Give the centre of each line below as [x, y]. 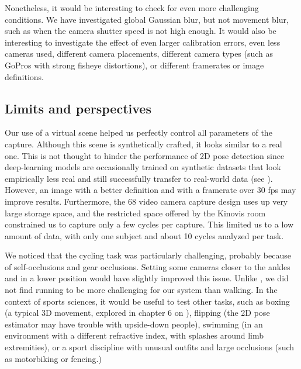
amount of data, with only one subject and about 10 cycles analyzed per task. [144, 235]
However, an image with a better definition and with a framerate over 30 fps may [150, 190]
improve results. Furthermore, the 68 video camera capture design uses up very [146, 201]
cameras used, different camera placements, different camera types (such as [139, 54]
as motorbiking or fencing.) [53, 358]
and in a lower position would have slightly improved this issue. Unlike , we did [147, 278]
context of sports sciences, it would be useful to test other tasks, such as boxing [147, 301]
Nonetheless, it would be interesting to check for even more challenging [132, 8]
